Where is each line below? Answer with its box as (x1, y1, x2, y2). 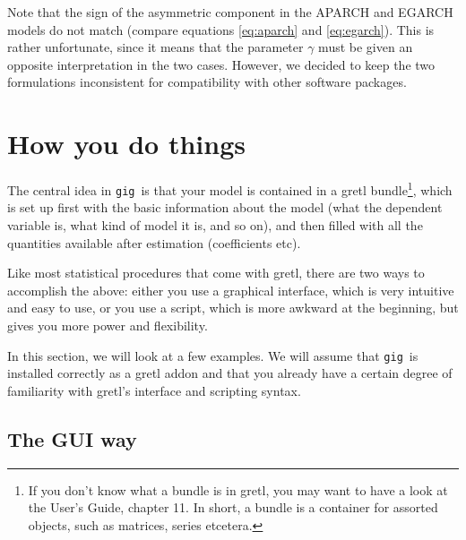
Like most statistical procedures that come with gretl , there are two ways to (7, 263, 425, 282)
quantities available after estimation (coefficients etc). (7, 233, 301, 252)
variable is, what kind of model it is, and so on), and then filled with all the (7, 216, 423, 234)
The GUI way (7, 424, 137, 452)
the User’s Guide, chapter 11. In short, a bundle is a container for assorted (28, 498, 438, 517)
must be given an (318, 38, 413, 56)
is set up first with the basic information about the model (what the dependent (7, 198, 443, 217)
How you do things (7, 125, 246, 162)
